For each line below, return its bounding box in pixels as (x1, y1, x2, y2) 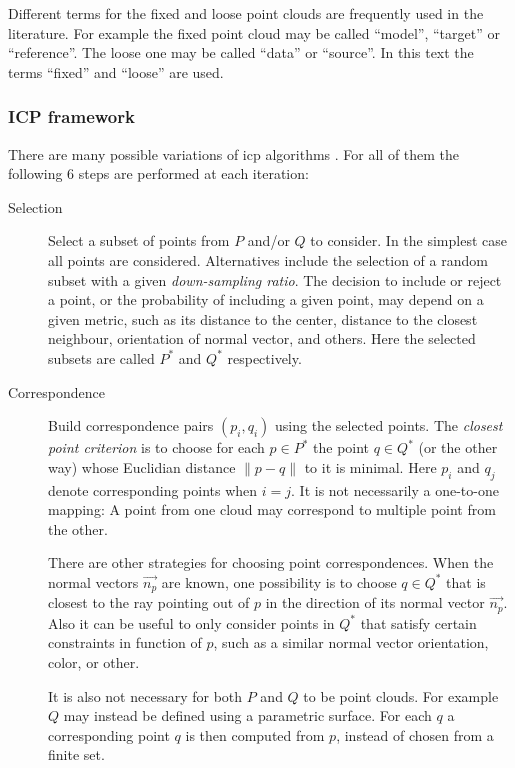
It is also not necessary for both (48, 685, 243, 706)
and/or (247, 230, 290, 251)
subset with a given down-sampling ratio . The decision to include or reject (48, 269, 502, 290)
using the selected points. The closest (275, 415, 503, 436)
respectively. (227, 347, 302, 368)
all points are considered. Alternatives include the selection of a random (48, 249, 488, 270)
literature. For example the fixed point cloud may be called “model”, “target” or (8, 22, 500, 43)
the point (313, 437, 370, 458)
